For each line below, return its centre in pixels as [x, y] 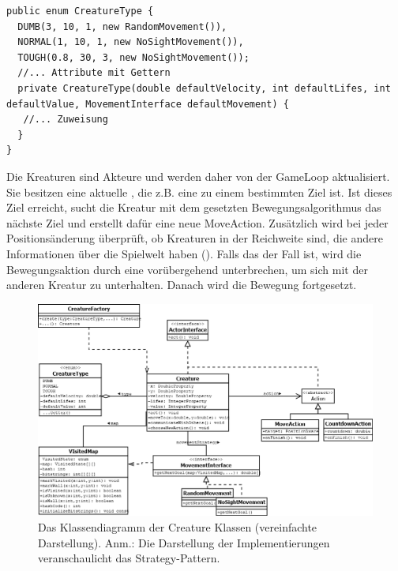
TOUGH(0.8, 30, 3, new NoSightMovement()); [133, 57]
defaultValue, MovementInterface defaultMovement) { [148, 104]
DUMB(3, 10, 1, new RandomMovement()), [122, 26]
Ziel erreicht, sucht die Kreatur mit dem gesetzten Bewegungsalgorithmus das [194, 207]
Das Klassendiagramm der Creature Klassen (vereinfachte [178, 527]
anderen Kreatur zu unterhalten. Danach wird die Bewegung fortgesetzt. [182, 285]
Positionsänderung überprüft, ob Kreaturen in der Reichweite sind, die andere [195, 238]
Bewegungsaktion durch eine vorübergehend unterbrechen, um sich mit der [187, 269]
